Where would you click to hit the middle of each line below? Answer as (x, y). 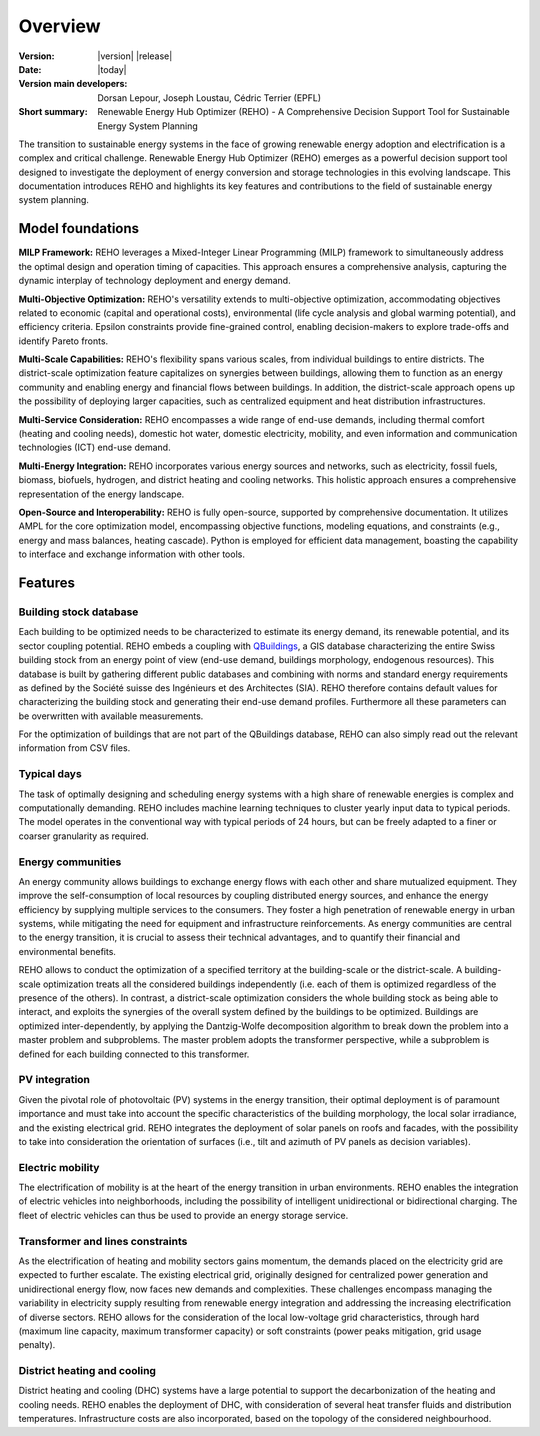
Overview (59, 26)
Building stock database (78, 612)
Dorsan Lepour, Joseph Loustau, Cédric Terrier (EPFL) (209, 97)
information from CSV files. (74, 748)
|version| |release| (135, 56)
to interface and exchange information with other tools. (131, 554)
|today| (112, 69)
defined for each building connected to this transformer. (134, 1054)
